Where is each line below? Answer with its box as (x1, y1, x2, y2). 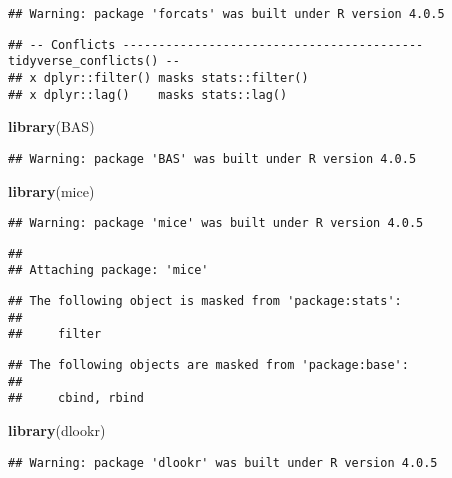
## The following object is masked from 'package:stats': (8, 294, 402, 309)
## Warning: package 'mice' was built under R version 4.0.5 (8, 216, 424, 231)
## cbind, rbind (8, 391, 145, 406)
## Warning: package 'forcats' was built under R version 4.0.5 (8, 7, 445, 21)
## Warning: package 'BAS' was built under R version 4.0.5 (8, 151, 417, 166)
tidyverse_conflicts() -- (8, 54, 180, 69)
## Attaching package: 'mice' (8, 263, 209, 278)
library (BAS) (8, 116, 95, 137)
